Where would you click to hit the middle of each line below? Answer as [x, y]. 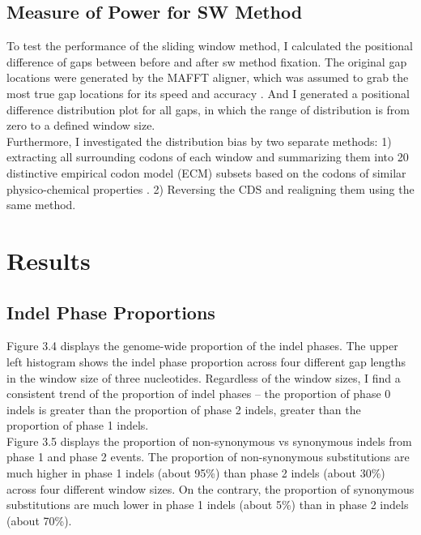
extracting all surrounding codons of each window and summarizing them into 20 [208, 157]
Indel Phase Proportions [111, 312]
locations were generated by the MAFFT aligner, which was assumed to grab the [208, 77]
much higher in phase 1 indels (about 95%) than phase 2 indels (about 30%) [196, 473]
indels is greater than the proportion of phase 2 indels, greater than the [184, 409]
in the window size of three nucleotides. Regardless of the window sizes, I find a [204, 377]
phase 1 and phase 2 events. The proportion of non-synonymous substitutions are [208, 457]
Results [49, 260]
